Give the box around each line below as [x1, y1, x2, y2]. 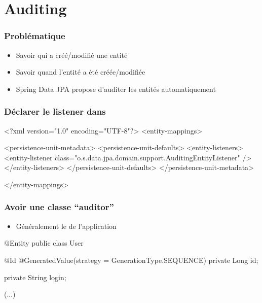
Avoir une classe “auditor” [4, 200, 114, 213]
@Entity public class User [4, 238, 84, 248]
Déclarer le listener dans [4, 105, 106, 118]
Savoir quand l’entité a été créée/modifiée [16, 66, 145, 77]
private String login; [4, 272, 66, 282]
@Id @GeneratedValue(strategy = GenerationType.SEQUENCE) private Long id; [4, 254, 258, 265]
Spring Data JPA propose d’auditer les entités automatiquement [16, 83, 216, 94]
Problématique [4, 29, 65, 42]
